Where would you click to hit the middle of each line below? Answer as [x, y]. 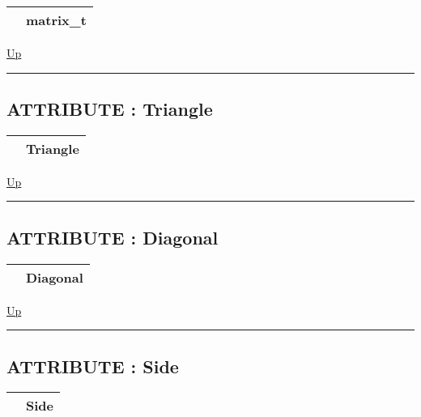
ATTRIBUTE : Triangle [110, 108]
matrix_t [56, 20]
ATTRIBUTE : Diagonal [113, 237]
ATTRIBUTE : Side [93, 366]
